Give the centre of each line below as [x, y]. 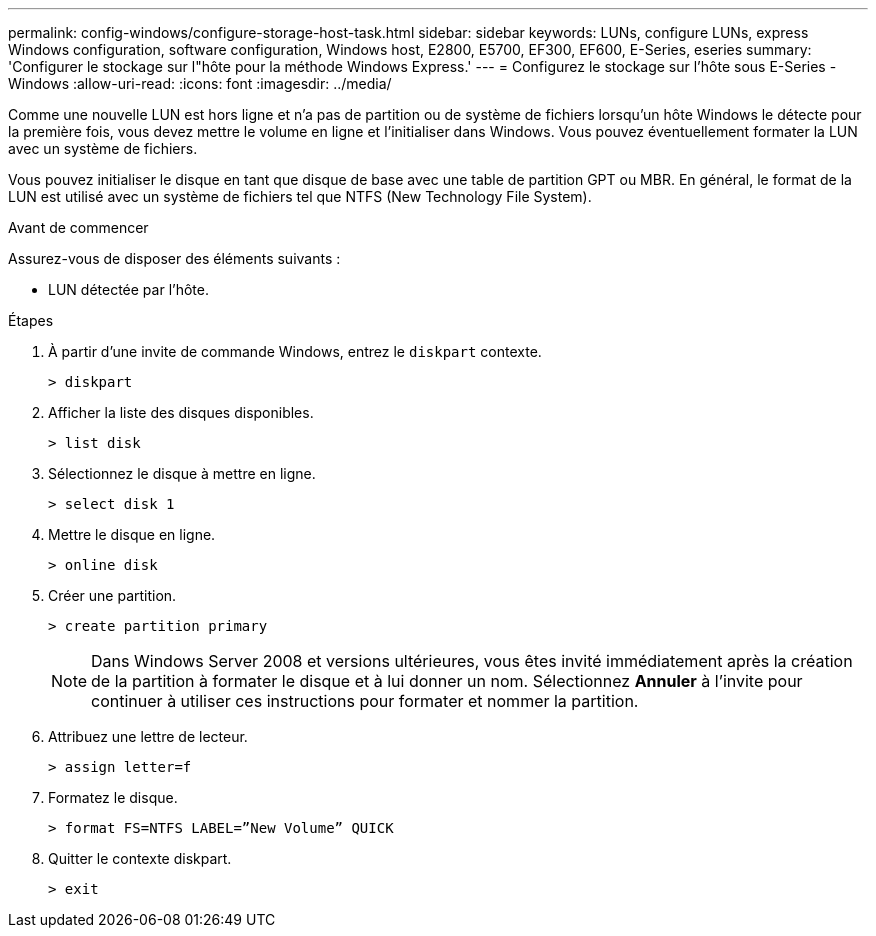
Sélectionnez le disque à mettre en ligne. [182, 473]
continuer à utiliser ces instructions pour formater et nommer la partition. [365, 701]
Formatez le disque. [113, 797]
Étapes [31, 320]
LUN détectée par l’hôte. [128, 289]
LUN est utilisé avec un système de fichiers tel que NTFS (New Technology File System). [300, 196]
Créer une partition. [112, 595]
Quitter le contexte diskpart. [140, 858]
